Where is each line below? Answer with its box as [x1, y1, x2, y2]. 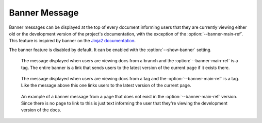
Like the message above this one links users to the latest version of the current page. [21, 83, 192, 88]
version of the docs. [21, 107, 62, 113]
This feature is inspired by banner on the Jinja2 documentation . [9, 38, 136, 44]
